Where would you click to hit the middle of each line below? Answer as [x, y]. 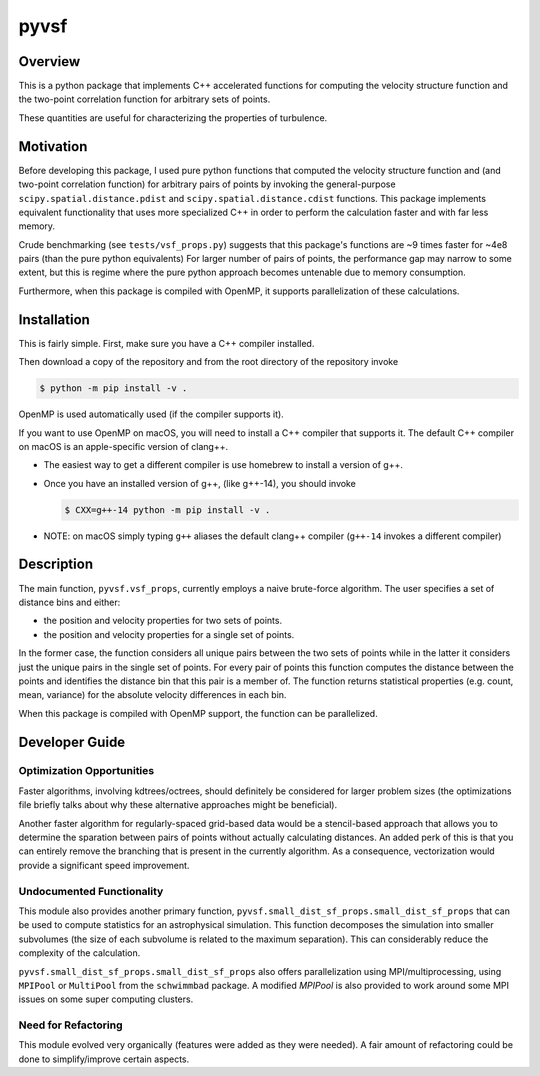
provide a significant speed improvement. [104, 865]
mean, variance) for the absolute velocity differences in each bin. [152, 695]
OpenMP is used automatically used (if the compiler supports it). [151, 414]
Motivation [53, 146]
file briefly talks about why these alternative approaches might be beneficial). [178, 805]
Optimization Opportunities [86, 771]
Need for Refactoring [71, 1025]
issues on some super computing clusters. [106, 999]
